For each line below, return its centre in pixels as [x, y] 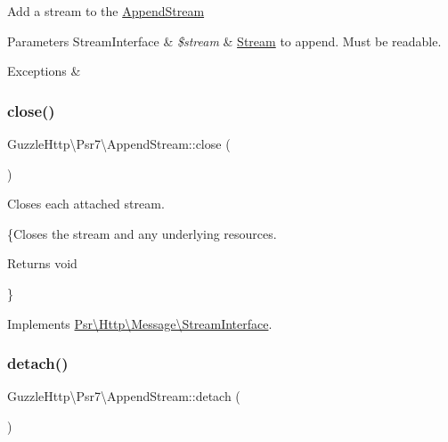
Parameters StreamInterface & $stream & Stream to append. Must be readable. [224, 41]
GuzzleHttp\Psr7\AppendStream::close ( [119, 143]
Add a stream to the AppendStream [106, 11]
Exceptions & [44, 71]
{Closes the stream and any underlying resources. [142, 233]
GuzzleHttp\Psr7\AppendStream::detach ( [124, 396]
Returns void [42, 263]
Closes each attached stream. [86, 204]
